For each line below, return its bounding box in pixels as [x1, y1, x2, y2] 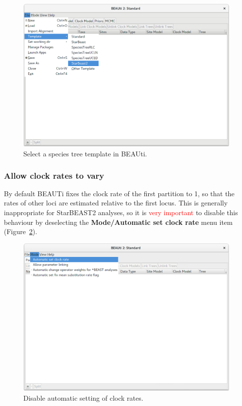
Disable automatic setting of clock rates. [23, 392, 143, 403]
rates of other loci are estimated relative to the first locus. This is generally [4, 198, 228, 208]
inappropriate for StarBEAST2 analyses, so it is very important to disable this [4, 207, 238, 217]
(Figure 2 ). [4, 226, 37, 237]
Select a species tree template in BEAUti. [23, 148, 147, 158]
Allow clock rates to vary [4, 169, 104, 181]
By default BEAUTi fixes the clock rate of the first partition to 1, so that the [4, 188, 235, 198]
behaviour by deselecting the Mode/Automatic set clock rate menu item [4, 217, 233, 227]
